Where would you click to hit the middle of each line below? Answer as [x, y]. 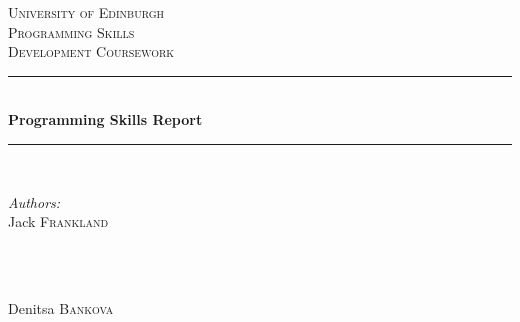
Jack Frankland [58, 221]
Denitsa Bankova [61, 307]
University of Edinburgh [86, 12]
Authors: [34, 201]
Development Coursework [91, 51]
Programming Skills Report [105, 119]
